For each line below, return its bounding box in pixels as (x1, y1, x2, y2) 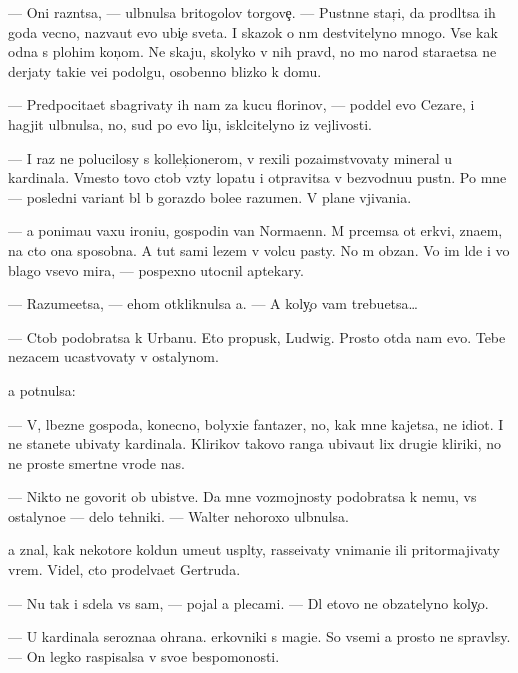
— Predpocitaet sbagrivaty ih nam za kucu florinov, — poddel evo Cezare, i (8, 94, 475, 115)
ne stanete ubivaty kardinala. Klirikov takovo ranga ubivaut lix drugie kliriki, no (8, 433, 502, 454)
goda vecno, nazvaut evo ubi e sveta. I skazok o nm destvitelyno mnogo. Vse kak (8, 21, 498, 42)
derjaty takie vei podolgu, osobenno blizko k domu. (8, 60, 322, 81)
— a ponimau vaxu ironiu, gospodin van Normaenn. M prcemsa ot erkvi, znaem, (8, 220, 503, 241)
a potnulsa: (8, 379, 76, 400)
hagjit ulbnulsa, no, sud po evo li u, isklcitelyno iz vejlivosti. (8, 113, 372, 134)
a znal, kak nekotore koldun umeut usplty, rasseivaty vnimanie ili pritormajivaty (8, 539, 500, 560)
